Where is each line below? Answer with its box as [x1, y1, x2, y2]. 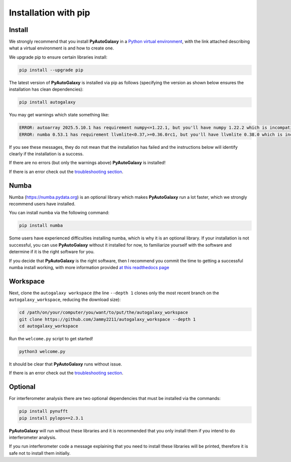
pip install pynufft [19, 409, 68, 414]
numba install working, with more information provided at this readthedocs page [9, 264, 169, 270]
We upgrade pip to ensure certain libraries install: [9, 54, 108, 60]
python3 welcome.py [19, 349, 65, 354]
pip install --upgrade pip [19, 67, 83, 73]
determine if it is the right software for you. [9, 249, 95, 255]
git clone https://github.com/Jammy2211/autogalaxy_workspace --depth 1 [19, 317, 196, 322]
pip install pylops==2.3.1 [19, 415, 83, 421]
